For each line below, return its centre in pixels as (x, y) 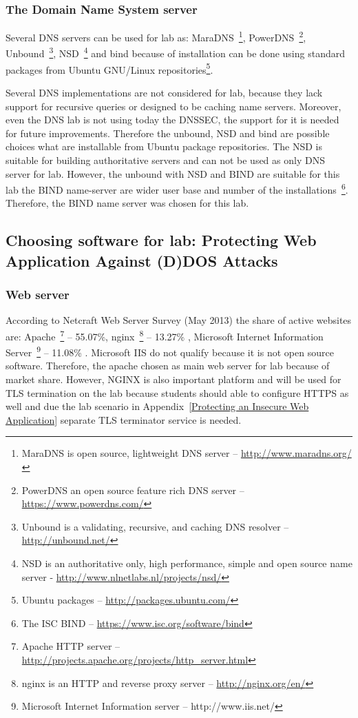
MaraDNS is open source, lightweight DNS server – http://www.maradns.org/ (187, 453)
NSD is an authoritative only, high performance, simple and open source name (187, 563)
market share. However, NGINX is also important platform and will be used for (173, 379)
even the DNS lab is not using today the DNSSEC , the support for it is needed (172, 120)
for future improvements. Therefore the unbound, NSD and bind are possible (168, 133)
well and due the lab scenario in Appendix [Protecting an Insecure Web (157, 406)
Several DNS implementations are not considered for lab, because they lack (164, 92)
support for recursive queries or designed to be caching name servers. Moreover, (173, 106)
